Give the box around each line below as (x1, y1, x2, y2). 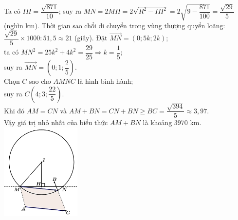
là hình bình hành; (77, 76, 133, 86)
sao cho (29, 76, 51, 86)
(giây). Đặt (74, 33, 108, 43)
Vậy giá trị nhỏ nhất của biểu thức (4, 117, 108, 128)
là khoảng (143, 117, 172, 128)
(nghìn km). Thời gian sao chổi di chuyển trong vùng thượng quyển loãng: (4, 20, 225, 30)
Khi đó (4, 105, 25, 115)
